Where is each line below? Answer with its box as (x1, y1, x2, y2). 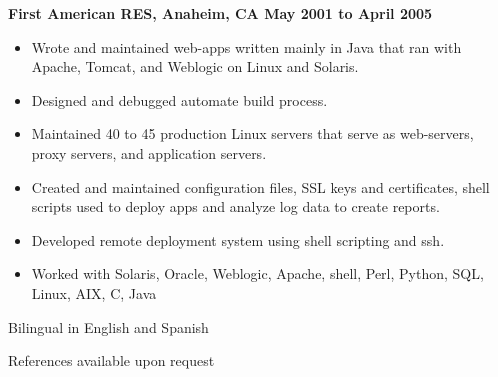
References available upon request (8, 350, 215, 371)
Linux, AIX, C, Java (31, 282, 157, 303)
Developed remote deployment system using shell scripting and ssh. (31, 229, 445, 250)
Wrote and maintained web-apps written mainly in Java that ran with (31, 36, 462, 57)
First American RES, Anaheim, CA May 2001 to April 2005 (8, 3, 433, 23)
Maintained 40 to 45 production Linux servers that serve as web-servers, (31, 123, 474, 144)
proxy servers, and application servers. (31, 142, 267, 163)
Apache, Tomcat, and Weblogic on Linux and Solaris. (31, 56, 359, 77)
